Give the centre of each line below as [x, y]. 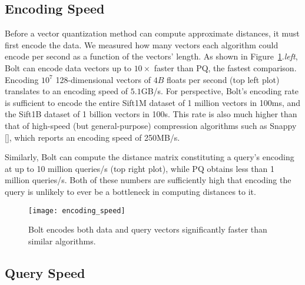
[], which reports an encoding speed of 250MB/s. [92, 137]
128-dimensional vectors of [103, 79]
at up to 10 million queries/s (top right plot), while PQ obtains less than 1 [140, 168]
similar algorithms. [62, 241]
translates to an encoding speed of [67, 91]
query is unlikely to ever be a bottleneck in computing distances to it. [130, 191]
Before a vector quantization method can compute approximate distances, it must [152, 33]
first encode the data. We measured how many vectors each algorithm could [142, 44]
